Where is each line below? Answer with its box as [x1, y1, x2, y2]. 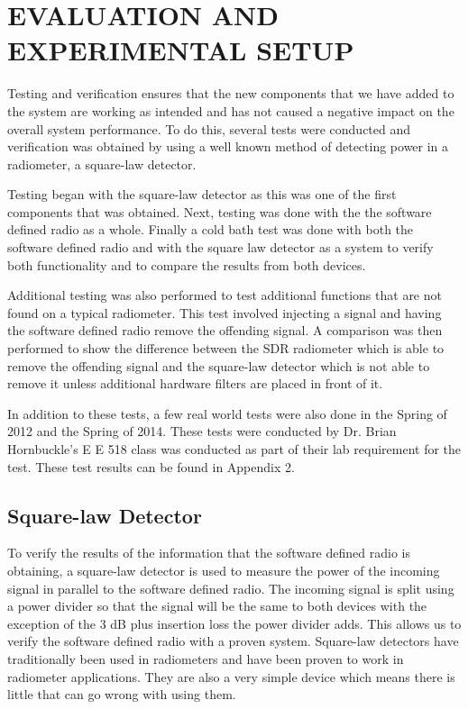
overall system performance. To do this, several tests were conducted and [7, 119, 411, 138]
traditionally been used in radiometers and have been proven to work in [7, 649, 404, 668]
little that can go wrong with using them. [7, 685, 236, 704]
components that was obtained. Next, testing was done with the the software [7, 202, 432, 221]
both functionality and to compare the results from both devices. [7, 255, 366, 274]
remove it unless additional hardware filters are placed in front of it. [7, 374, 383, 393]
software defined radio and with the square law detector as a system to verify [7, 238, 434, 257]
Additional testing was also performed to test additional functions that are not [7, 286, 442, 305]
